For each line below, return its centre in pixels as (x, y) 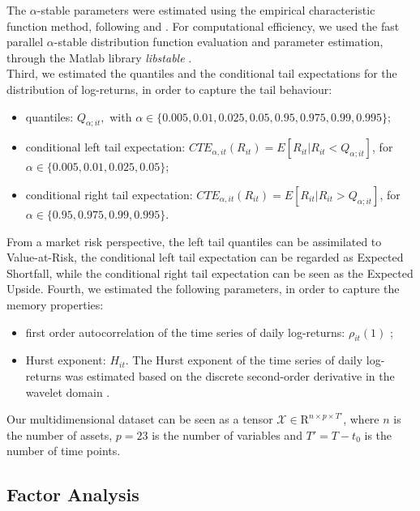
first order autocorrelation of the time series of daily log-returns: (185, 332)
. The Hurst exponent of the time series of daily (244, 360)
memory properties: (55, 304)
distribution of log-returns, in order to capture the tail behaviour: (169, 89)
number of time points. (64, 451)
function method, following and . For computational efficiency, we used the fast (203, 26)
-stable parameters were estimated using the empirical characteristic (206, 10)
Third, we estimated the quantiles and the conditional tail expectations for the (202, 73)
